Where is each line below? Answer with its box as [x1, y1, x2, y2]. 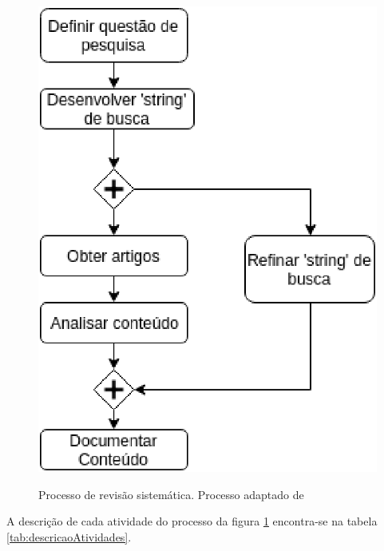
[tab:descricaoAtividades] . [6, 529, 132, 545]
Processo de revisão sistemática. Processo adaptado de [38, 486, 304, 502]
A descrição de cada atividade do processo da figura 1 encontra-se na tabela [6, 513, 378, 529]
